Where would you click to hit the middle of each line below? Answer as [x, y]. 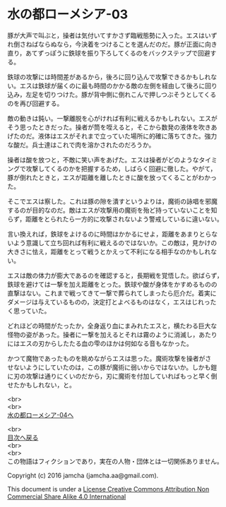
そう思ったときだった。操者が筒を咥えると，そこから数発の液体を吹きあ [112, 127]
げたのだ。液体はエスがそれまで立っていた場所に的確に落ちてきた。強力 [112, 136]
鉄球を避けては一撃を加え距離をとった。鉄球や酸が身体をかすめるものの [112, 284]
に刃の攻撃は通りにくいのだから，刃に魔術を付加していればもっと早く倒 [112, 376]
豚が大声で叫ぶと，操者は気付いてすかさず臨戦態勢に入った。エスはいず [112, 35]
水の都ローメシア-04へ [41, 414]
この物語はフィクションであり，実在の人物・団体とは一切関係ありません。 [115, 461]
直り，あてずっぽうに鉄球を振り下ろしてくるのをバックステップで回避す [112, 53]
